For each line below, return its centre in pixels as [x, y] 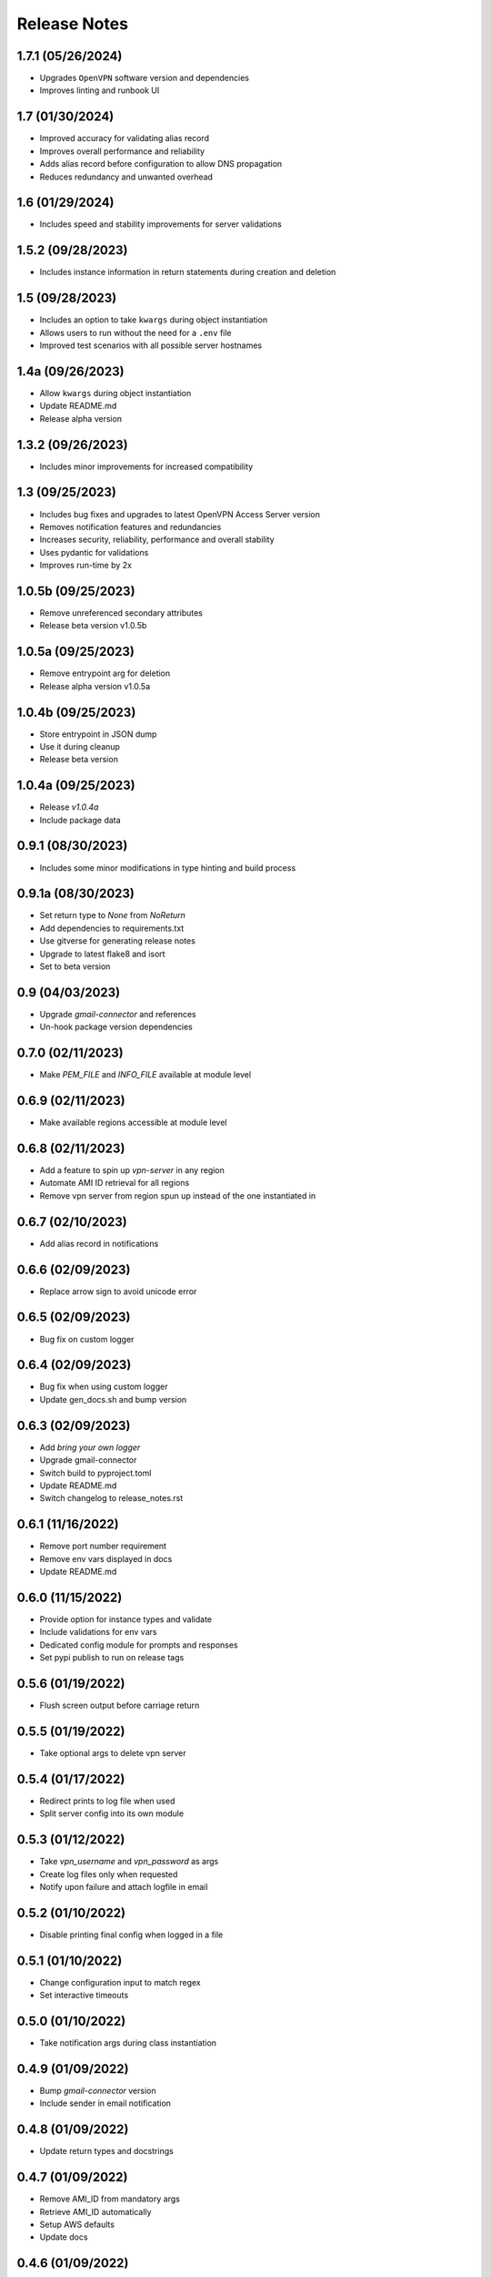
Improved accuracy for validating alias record [124, 138]
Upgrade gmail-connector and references [118, 1014]
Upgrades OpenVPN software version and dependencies [145, 78]
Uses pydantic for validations [94, 552]
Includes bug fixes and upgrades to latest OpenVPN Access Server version [180, 514]
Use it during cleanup [80, 746]
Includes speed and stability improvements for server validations [160, 224]
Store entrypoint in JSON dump [98, 734]
